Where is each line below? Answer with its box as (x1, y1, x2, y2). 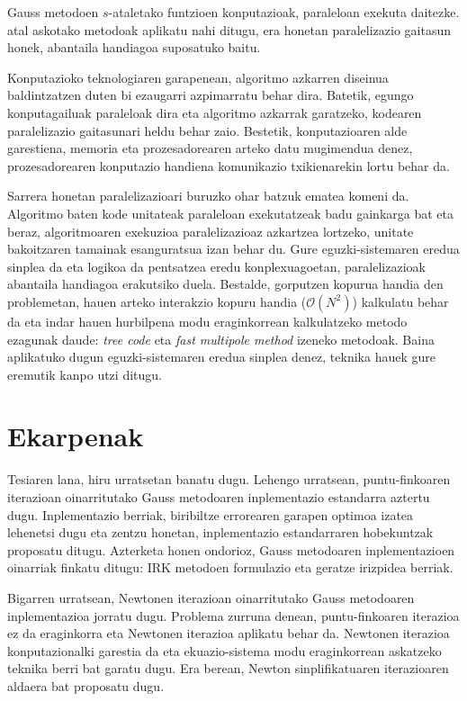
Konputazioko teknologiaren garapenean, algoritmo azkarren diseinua (7, 67, 389, 86)
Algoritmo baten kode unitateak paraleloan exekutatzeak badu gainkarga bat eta (7, 203, 454, 222)
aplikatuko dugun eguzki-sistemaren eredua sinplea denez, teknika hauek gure (7, 347, 436, 366)
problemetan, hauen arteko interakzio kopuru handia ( (7, 292, 307, 310)
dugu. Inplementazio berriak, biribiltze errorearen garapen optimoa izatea (7, 505, 414, 524)
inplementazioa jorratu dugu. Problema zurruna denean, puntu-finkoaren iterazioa (7, 606, 460, 625)
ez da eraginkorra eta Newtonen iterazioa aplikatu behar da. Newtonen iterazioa (7, 624, 450, 643)
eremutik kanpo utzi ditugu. (7, 364, 162, 383)
